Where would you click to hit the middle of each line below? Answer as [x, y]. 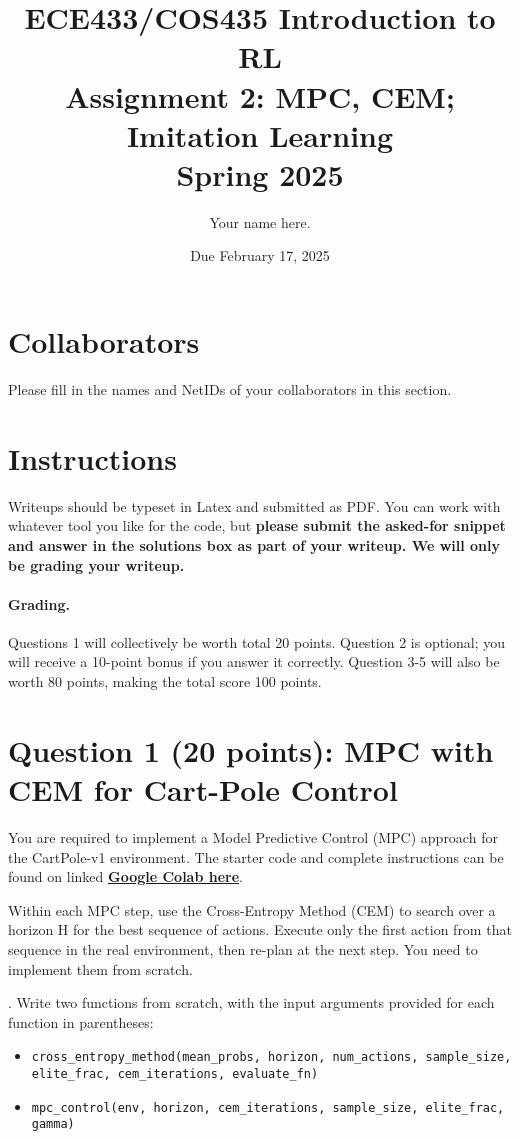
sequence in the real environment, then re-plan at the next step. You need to [243, 948]
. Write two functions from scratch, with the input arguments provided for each [251, 1002]
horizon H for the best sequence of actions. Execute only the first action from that [260, 929]
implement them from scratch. [100, 968]
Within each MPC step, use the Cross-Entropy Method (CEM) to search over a [252, 909]
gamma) [53, 1124]
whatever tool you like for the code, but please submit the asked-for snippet [257, 525]
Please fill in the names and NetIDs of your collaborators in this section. [230, 389]
